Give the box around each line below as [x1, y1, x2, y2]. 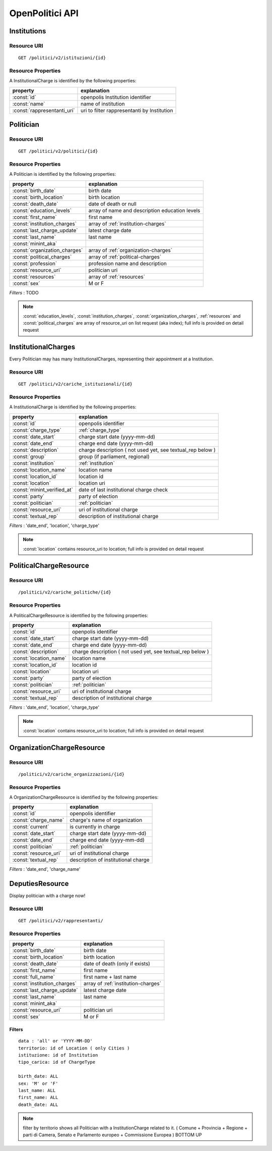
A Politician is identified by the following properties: [9, 171, 116, 177]
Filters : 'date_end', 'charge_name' [9, 866, 81, 872]
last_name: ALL [18, 1088, 56, 1093]
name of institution [81, 100, 125, 107]
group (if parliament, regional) [79, 453, 150, 460]
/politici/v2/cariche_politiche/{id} [18, 590, 112, 595]
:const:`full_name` [12, 973, 55, 980]
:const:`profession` [12, 260, 57, 267]
